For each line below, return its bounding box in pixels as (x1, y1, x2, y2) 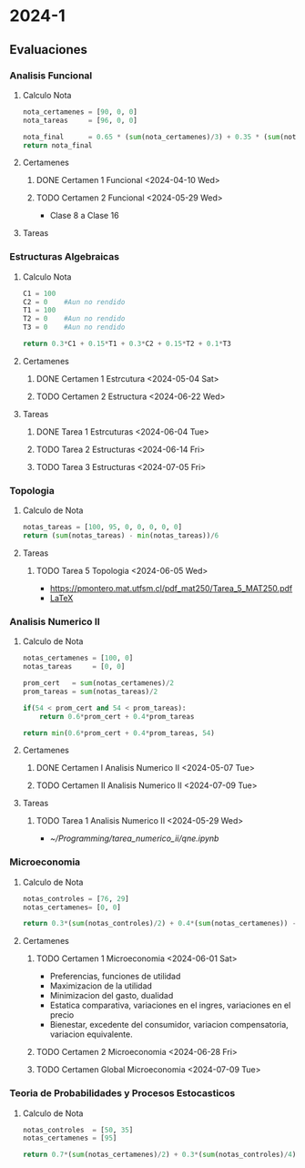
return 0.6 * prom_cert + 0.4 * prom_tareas (39, 712, 195, 721)
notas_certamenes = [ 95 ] (22, 1133, 117, 1143)
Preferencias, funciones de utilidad (49, 971, 181, 982)
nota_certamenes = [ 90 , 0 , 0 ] (22, 107, 138, 117)
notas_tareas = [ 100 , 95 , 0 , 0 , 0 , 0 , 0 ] (22, 523, 183, 532)
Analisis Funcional (9, 69, 93, 82)
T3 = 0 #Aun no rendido (22, 323, 126, 333)
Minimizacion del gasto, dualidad (49, 990, 174, 1001)
